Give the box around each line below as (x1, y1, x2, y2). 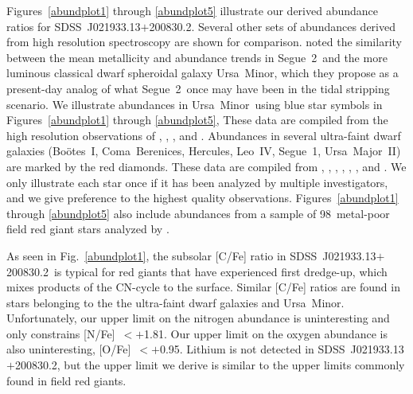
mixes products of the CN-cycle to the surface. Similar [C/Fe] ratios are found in (6, 279, 400, 295)
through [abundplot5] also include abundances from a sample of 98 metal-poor (6, 205, 390, 221)
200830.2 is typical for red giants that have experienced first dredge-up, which (6, 263, 388, 279)
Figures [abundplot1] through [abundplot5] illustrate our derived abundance (6, 2, 378, 18)
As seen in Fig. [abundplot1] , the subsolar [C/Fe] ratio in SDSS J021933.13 (6, 247, 376, 263)
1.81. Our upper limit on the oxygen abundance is (144, 325, 388, 341)
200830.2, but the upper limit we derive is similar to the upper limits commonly (14, 357, 405, 373)
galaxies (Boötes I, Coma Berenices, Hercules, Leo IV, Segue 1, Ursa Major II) (6, 142, 401, 159)
